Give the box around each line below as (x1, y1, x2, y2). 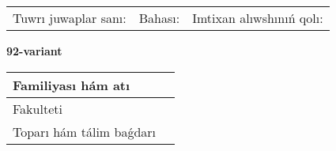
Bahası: (138, 9, 180, 27)
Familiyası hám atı (13, 75, 130, 94)
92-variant (6, 43, 62, 59)
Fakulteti (13, 99, 62, 118)
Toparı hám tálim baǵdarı (13, 122, 157, 141)
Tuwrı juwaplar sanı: (13, 9, 126, 27)
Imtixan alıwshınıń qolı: (192, 9, 323, 27)
